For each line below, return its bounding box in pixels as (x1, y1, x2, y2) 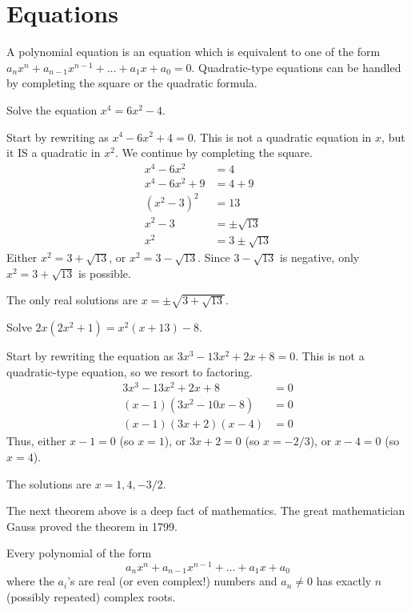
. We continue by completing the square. (114, 144, 313, 161)
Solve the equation (6, 101, 98, 118)
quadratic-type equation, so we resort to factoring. (6, 363, 253, 380)
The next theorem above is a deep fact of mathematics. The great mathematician (6, 502, 405, 519)
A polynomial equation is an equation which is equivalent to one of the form (6, 43, 381, 60)
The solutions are (6, 475, 91, 492)
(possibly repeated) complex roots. (6, 589, 176, 605)
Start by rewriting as (6, 128, 109, 145)
